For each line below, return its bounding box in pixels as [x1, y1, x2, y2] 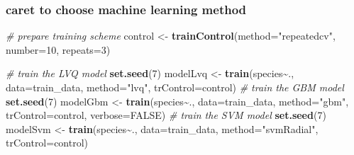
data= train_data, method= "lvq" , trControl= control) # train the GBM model [6, 80, 344, 94]
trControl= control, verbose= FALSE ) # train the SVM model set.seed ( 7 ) [6, 108, 326, 122]
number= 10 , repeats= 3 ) [6, 42, 111, 57]
